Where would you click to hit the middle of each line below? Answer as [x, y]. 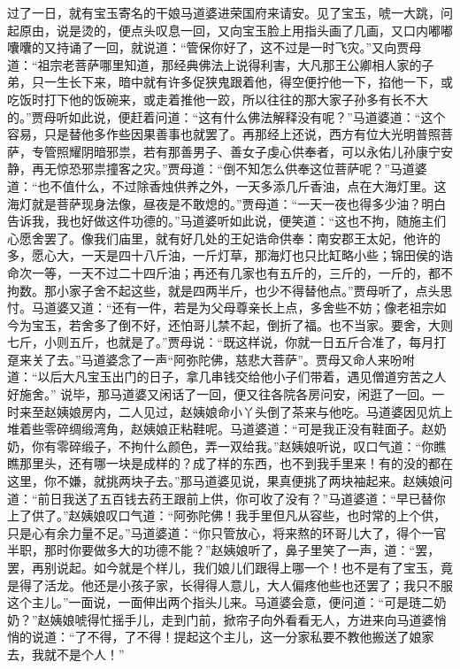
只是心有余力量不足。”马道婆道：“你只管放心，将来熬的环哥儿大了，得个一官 [227, 532]
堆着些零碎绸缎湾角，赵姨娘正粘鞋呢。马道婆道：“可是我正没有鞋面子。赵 [221, 429]
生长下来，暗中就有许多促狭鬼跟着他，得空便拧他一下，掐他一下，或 [254, 82]
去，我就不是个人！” [66, 654]
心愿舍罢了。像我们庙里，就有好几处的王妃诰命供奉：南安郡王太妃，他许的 [224, 238]
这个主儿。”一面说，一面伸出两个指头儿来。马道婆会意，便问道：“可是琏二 [221, 602]
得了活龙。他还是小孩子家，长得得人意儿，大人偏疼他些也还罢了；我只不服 [236, 584]
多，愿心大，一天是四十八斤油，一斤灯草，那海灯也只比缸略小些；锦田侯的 [224, 255]
